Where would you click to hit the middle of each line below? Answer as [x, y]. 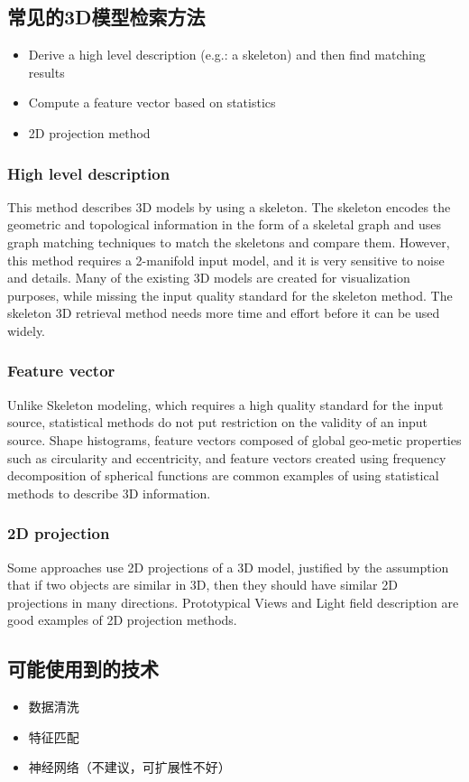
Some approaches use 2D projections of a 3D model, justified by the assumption [228, 567]
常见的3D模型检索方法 [106, 17]
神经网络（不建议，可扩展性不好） [129, 767]
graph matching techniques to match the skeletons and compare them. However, [229, 242]
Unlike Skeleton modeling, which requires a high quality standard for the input [225, 404]
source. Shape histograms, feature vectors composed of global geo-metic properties [234, 439]
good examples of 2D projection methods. [122, 620]
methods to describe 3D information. [109, 493]
